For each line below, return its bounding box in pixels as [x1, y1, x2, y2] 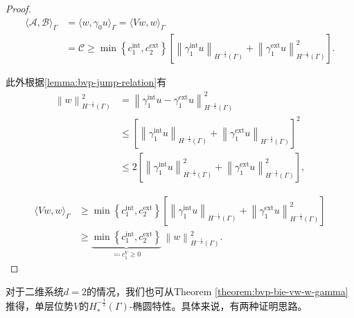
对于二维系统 [6, 283, 64, 298]
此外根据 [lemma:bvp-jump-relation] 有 [6, 75, 167, 89]
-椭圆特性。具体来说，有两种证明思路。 [129, 299, 308, 313]
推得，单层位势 [6, 299, 73, 313]
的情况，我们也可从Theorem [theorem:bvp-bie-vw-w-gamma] [86, 283, 348, 298]
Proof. [6, 1, 31, 15]
